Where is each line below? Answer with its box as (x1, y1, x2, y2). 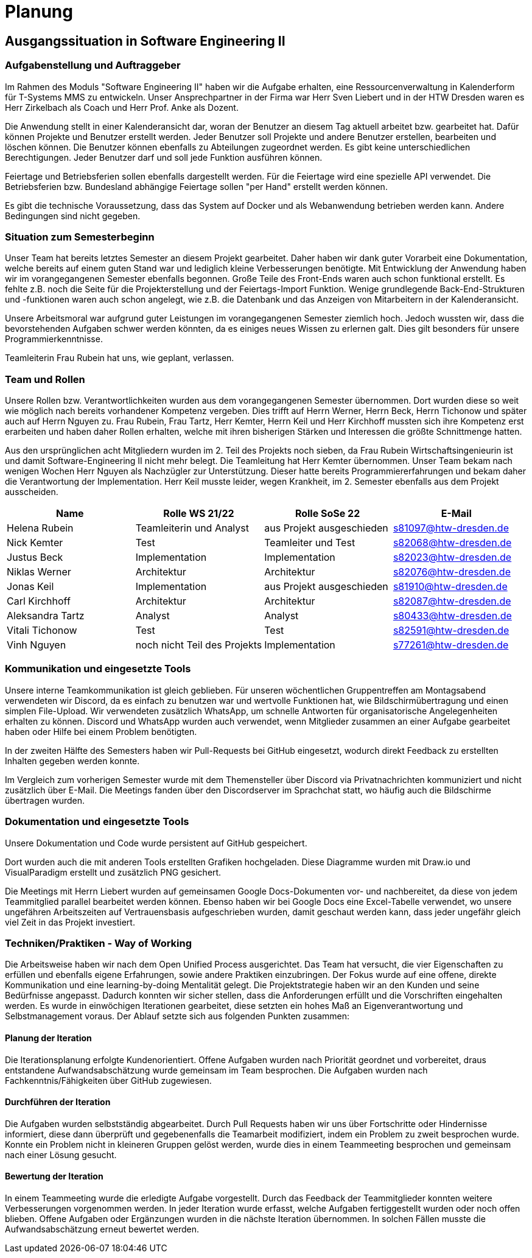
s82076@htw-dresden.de (393, 566, 511, 578)
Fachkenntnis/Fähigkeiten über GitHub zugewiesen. (5, 1075, 212, 1086)
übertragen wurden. (5, 795, 85, 806)
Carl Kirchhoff (7, 595, 71, 608)
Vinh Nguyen (7, 639, 66, 652)
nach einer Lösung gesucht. (5, 1149, 117, 1160)
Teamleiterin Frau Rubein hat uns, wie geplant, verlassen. (5, 353, 234, 364)
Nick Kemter (7, 536, 63, 549)
